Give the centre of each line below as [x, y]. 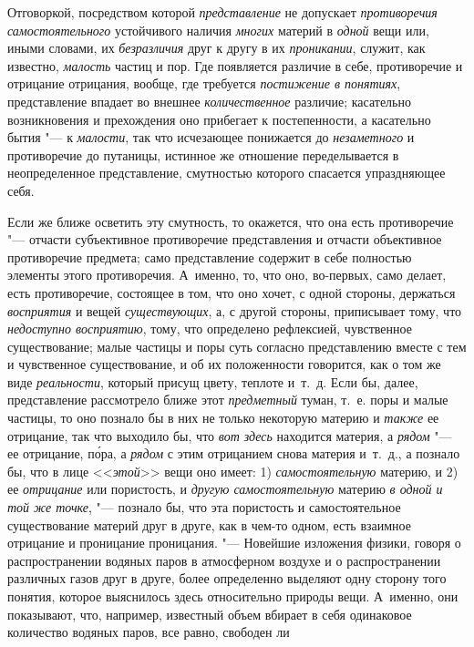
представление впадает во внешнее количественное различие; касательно [209, 101]
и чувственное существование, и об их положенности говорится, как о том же [224, 364]
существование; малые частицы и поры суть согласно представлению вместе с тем [237, 346]
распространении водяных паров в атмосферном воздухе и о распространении [224, 560]
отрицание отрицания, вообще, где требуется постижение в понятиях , [204, 83]
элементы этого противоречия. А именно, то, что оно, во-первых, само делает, [227, 275]
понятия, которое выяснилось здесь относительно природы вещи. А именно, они [233, 596]
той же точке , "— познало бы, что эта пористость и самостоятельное [204, 507]
